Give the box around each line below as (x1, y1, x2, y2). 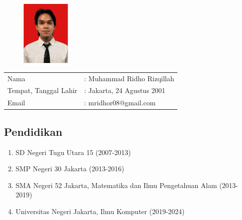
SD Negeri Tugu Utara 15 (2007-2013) (15, 147, 131, 157)
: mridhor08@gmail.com (84, 97, 156, 108)
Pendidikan (4, 124, 63, 139)
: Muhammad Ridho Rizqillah (84, 73, 174, 83)
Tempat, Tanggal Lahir (7, 85, 77, 95)
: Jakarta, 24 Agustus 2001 (84, 85, 166, 95)
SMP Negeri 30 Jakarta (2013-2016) (15, 163, 124, 174)
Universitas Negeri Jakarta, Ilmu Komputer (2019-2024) (15, 206, 185, 216)
